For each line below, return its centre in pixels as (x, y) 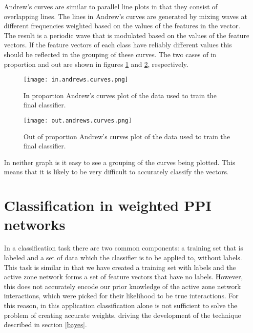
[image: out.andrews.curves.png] (78, 121)
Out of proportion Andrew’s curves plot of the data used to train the (127, 136)
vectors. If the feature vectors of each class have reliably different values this (118, 45)
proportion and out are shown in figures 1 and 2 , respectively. (96, 64)
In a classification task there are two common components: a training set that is (124, 248)
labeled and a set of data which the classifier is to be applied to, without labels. (123, 257)
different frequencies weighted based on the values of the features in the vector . (122, 26)
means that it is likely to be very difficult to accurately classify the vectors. (116, 172)
